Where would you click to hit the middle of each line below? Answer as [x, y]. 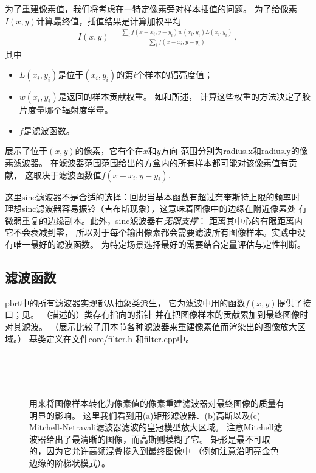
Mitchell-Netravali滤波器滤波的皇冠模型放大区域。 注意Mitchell [152, 427]
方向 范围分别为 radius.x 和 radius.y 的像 [234, 151]
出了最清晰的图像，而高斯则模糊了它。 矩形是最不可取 [162, 439]
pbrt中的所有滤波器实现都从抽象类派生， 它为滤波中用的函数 [125, 302]
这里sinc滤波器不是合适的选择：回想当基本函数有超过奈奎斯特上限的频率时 [153, 196]
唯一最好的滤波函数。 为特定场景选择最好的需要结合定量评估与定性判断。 [159, 244]
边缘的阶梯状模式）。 [70, 462]
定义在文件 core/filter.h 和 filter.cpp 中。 [120, 338]
